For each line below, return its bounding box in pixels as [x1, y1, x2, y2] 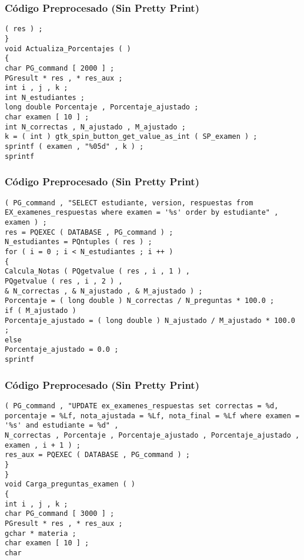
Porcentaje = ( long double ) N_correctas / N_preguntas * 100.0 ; [5, 296, 275, 305]
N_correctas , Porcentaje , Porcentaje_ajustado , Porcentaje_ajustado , [5, 431, 300, 439]
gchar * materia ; [5, 529, 76, 538]
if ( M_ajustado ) [5, 306, 76, 315]
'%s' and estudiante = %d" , [5, 421, 119, 430]
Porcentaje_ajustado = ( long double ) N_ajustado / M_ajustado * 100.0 [5, 316, 295, 325]
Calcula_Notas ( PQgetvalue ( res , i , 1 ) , [5, 267, 190, 276]
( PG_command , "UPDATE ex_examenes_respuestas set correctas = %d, [5, 402, 279, 410]
